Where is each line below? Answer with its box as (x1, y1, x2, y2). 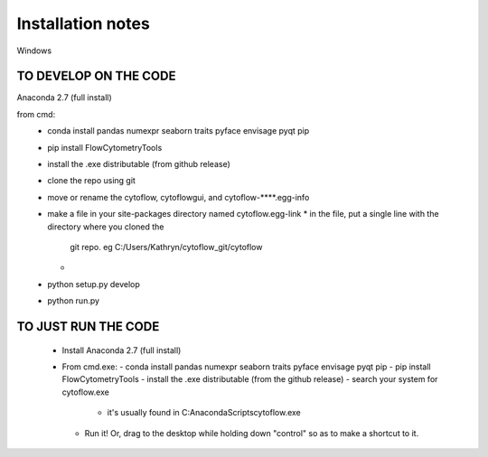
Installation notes (16, 14, 151, 33)
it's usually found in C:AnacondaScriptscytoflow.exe (107, 407, 302, 418)
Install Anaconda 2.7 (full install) (61, 344, 182, 356)
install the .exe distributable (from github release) (47, 159, 230, 170)
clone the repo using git (47, 175, 136, 186)
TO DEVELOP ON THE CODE (16, 69, 176, 84)
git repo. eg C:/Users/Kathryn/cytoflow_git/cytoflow (70, 241, 263, 252)
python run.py (47, 295, 99, 306)
